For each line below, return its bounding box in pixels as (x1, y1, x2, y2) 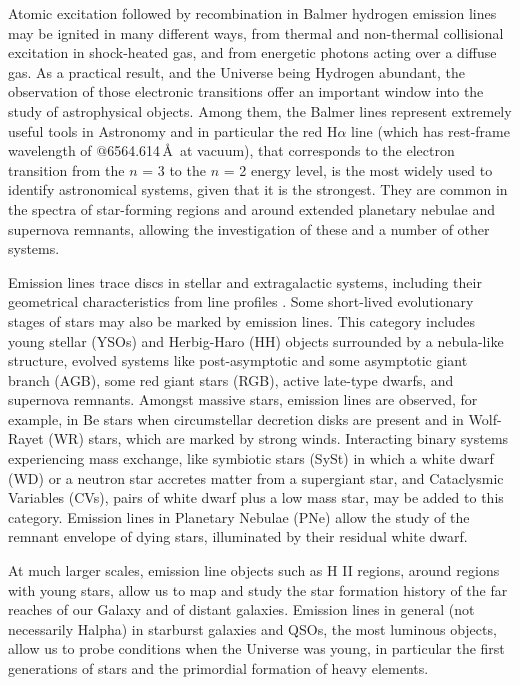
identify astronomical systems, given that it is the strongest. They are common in (8, 179, 508, 200)
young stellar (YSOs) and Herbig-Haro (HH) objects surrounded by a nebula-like (8, 330, 504, 351)
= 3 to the (142, 159, 206, 180)
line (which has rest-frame (351, 120, 510, 141)
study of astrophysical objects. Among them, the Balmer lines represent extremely (8, 100, 512, 121)
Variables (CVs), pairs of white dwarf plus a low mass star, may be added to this (8, 487, 504, 508)
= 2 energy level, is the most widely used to (223, 159, 493, 180)
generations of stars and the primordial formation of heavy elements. (8, 658, 429, 678)
